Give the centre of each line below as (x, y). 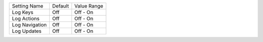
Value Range (89, 6)
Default (60, 6)
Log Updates (27, 31)
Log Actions (26, 18)
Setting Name (28, 6)
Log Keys (23, 12)
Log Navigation (29, 25)
